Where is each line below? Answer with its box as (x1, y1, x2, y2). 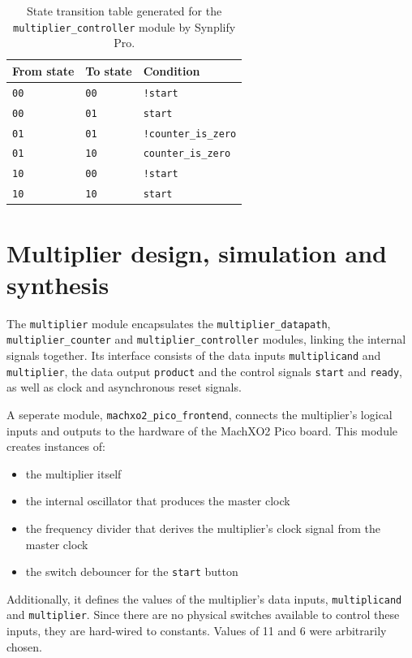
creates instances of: (6, 438, 105, 455)
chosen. (6, 638, 43, 655)
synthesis (6, 267, 109, 301)
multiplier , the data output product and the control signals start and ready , (6, 362, 402, 379)
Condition (143, 62, 200, 79)
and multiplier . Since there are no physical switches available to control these (6, 606, 400, 623)
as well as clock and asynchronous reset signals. (6, 379, 242, 396)
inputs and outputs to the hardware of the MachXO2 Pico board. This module (6, 422, 398, 439)
